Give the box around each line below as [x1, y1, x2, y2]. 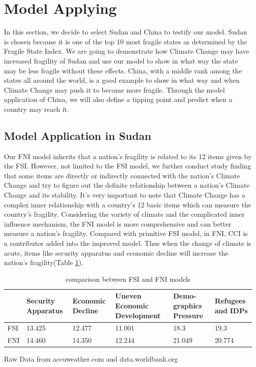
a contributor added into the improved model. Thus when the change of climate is [4, 238, 252, 248]
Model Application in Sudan [4, 128, 152, 143]
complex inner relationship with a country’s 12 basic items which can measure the [4, 199, 252, 209]
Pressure [173, 310, 203, 320]
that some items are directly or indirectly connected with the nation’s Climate [4, 170, 240, 180]
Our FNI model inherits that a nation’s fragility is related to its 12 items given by [4, 151, 252, 161]
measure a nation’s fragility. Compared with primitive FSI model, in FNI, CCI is [4, 228, 248, 238]
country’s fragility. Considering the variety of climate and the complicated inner [4, 209, 245, 219]
